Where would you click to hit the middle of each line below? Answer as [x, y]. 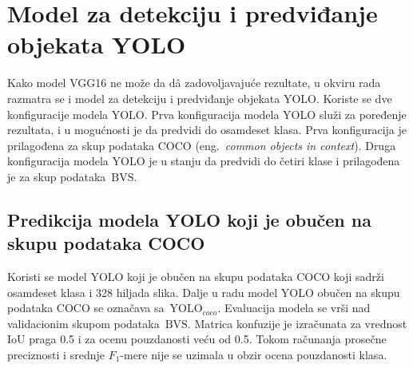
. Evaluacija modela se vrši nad [294, 308]
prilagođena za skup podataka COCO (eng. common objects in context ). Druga [202, 145]
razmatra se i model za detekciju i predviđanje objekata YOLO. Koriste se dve [200, 98]
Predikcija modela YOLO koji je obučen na [189, 219]
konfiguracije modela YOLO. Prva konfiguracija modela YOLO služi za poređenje [207, 114]
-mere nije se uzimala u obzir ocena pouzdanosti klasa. [254, 355]
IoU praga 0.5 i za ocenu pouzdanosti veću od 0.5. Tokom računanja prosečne [197, 339]
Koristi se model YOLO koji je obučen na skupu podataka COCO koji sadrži [196, 277]
